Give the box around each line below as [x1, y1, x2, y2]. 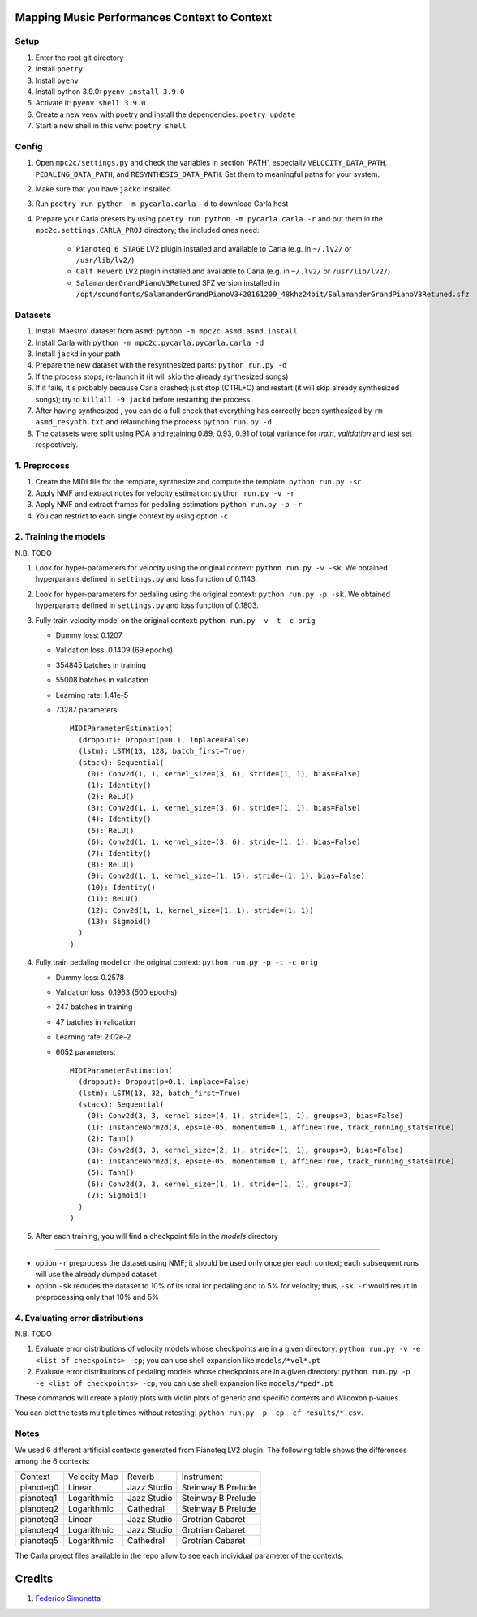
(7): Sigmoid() [86, 1191, 148, 1200]
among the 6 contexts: [15, 1456, 91, 1466]
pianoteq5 [19, 1535, 59, 1546]
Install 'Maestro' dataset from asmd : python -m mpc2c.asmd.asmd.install [35, 326, 298, 336]
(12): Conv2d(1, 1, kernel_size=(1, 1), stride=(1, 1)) [86, 905, 314, 914]
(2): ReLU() [86, 792, 135, 801]
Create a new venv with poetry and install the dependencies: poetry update [35, 110, 296, 119]
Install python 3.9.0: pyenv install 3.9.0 [35, 86, 185, 97]
